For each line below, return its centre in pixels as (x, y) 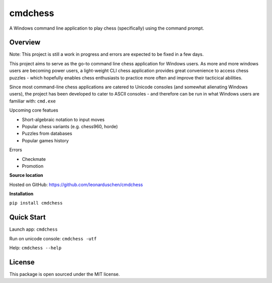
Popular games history (45, 140)
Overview (25, 42)
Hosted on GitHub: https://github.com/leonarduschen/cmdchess (76, 184)
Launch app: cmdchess (33, 229)
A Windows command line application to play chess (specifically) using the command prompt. (107, 28)
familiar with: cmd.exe (33, 101)
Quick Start (27, 217)
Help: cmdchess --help (35, 248)
